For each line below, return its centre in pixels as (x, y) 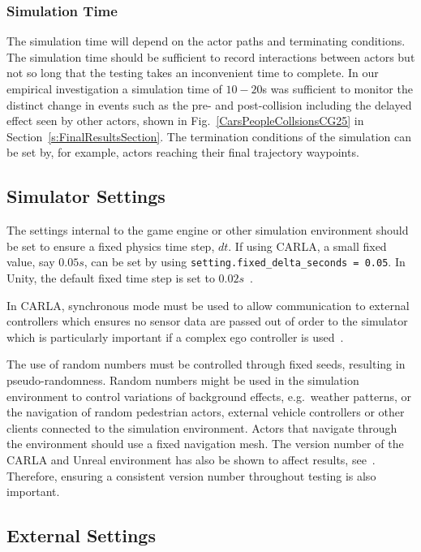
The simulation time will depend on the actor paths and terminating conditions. (206, 41)
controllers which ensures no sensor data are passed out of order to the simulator (207, 321)
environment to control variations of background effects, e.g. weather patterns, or (209, 396)
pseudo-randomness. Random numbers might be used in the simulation (183, 379)
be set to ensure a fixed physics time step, (111, 246)
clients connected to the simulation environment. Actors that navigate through (202, 427)
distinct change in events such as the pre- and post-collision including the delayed (209, 104)
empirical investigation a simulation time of (114, 88)
